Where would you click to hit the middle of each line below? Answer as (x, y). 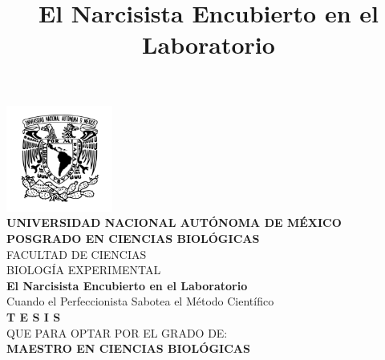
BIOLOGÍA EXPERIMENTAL (84, 270)
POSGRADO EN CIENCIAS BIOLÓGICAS (133, 239)
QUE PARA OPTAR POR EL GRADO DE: (117, 332)
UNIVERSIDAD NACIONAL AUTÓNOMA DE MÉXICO (174, 222)
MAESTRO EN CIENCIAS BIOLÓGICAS (128, 348)
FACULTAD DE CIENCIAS (77, 254)
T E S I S (34, 317)
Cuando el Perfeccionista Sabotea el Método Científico (140, 301)
